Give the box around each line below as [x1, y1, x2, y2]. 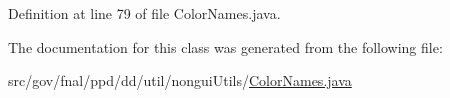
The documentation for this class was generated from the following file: [8, 36, 443, 57]
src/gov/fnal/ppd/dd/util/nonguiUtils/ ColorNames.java [8, 70, 352, 91]
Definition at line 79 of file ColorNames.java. [8, 3, 281, 23]
